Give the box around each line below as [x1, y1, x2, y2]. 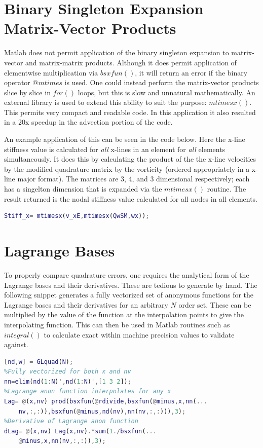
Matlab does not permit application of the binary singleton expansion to [4, 47, 229, 58]
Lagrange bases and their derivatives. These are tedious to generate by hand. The [4, 279, 257, 290]
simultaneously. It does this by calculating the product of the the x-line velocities [4, 154, 256, 164]
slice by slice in [4, 87, 51, 97]
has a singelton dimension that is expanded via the [4, 183, 162, 194]
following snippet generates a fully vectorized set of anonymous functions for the [4, 289, 254, 300]
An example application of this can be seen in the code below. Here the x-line [4, 134, 245, 144]
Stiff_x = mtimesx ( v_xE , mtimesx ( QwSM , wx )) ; [4, 212, 149, 220]
